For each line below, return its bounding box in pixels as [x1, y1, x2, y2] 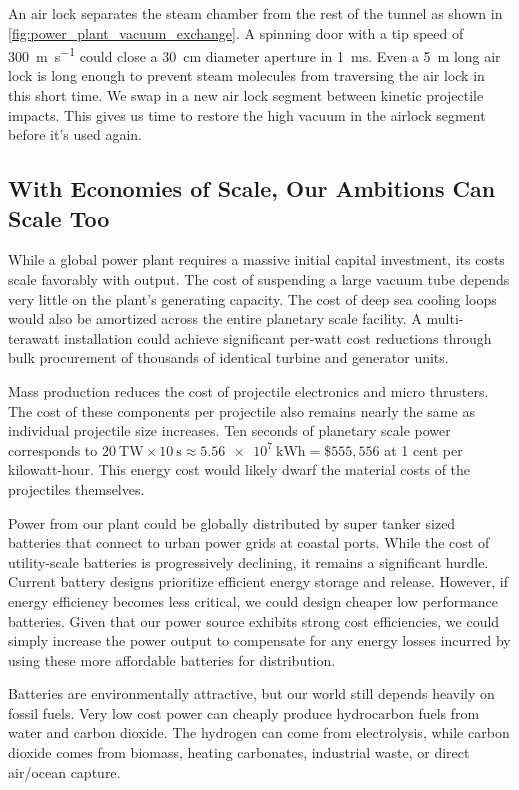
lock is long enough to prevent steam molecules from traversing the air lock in [8, 65, 485, 86]
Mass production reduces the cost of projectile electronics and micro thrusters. [8, 380, 489, 401]
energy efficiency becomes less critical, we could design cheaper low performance [8, 590, 499, 611]
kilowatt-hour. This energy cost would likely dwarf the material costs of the [8, 459, 471, 480]
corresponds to [8, 439, 98, 460]
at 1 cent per [384, 439, 463, 460]
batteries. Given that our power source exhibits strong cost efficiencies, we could [8, 610, 500, 631]
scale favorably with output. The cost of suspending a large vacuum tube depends [8, 269, 510, 289]
